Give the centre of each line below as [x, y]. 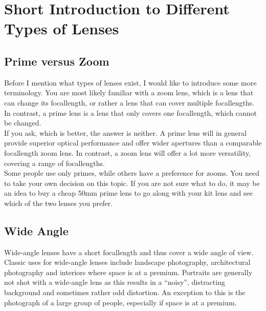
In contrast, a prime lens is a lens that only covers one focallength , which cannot [131, 112]
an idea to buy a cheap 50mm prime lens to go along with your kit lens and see [129, 193]
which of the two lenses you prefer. [59, 203]
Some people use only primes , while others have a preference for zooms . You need [132, 173]
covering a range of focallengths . [54, 163]
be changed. [23, 123]
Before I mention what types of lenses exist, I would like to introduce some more [130, 82]
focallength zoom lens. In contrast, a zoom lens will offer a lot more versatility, [127, 152]
